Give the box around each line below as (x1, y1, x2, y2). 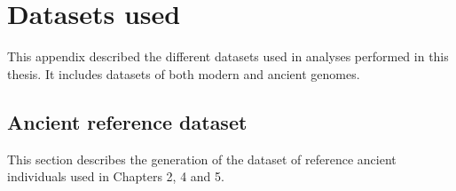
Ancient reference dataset (7, 107, 248, 135)
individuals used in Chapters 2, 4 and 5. (7, 167, 224, 186)
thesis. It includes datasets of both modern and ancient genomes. (7, 64, 360, 83)
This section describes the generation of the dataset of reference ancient (7, 149, 397, 168)
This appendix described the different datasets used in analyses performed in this (7, 47, 449, 66)
